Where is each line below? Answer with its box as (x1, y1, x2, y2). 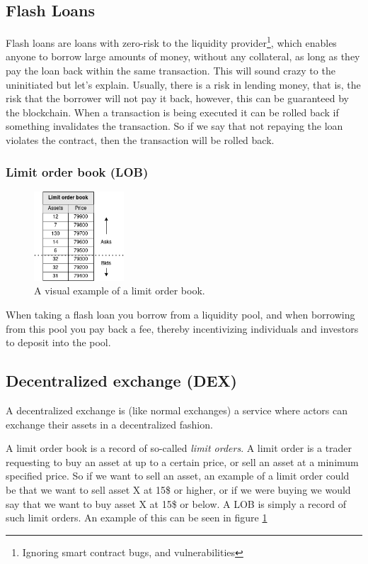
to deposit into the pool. (6, 335, 111, 350)
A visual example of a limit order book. (34, 283, 205, 298)
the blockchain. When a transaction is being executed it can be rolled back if (6, 104, 339, 119)
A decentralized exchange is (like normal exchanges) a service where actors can (6, 402, 348, 417)
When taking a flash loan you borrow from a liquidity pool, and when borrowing (6, 307, 355, 321)
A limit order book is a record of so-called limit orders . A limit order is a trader (6, 441, 352, 455)
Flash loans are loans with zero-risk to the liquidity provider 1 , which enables (6, 33, 337, 50)
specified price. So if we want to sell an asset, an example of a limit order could (6, 468, 350, 483)
